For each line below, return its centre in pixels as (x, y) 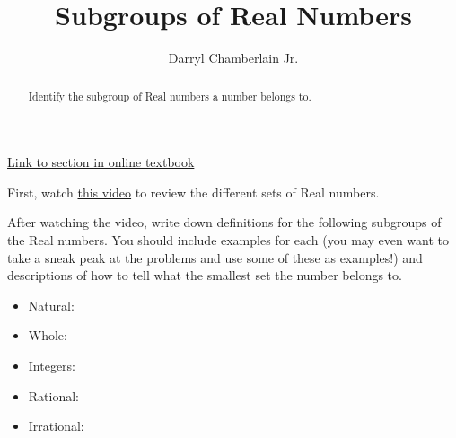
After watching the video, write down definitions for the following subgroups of (224, 222)
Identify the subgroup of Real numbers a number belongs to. (170, 96)
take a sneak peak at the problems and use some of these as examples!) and (215, 257)
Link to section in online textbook (101, 162)
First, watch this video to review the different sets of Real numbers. (193, 192)
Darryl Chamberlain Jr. (233, 58)
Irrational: (56, 426)
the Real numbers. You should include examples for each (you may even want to (228, 239)
